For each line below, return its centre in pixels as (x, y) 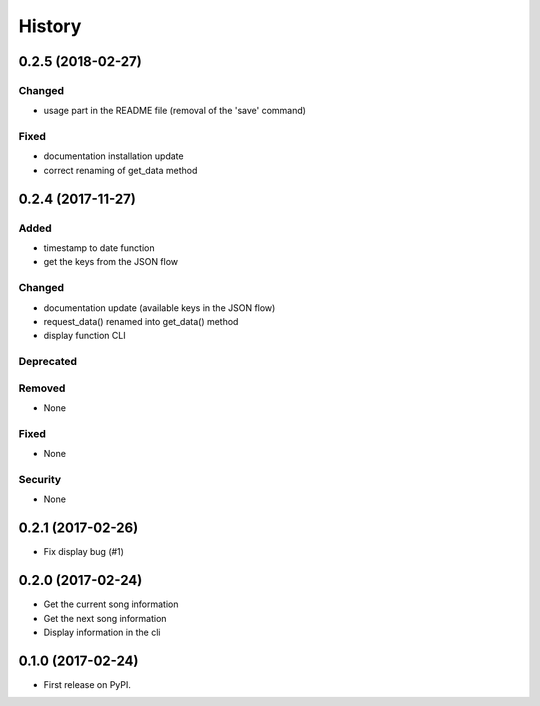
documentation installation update (113, 156)
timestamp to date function (99, 248)
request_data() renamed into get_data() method (141, 321)
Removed (42, 388)
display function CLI (84, 336)
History (50, 26)
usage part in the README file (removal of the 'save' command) (175, 111)
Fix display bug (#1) (84, 552)
